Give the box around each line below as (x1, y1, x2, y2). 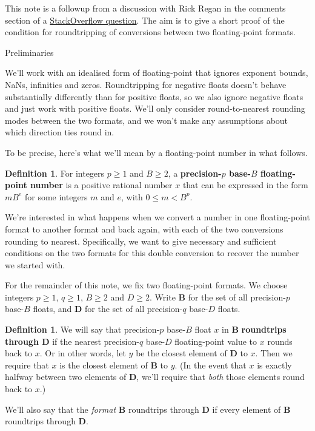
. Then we (255, 347, 293, 359)
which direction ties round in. (5, 126, 114, 138)
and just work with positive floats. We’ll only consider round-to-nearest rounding (5, 102, 305, 115)
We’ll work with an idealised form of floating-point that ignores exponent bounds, (5, 66, 308, 79)
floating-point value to (174, 334, 257, 347)
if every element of (212, 402, 281, 415)
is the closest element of (59, 358, 148, 371)
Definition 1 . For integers (5, 166, 105, 179)
